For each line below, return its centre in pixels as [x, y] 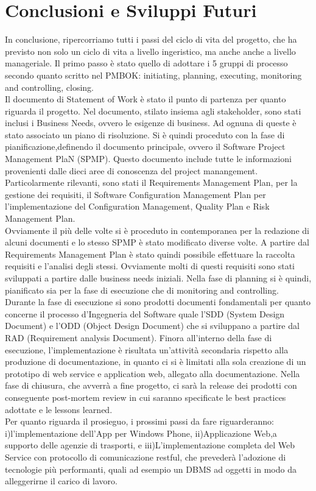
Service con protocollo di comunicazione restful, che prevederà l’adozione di [146, 457]
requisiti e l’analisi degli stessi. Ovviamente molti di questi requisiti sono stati [150, 266]
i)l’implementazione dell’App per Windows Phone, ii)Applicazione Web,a [141, 433]
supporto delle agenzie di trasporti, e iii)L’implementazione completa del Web [150, 445]
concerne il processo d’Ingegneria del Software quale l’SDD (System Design [145, 313]
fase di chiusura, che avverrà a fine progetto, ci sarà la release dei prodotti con [151, 385]
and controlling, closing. [49, 87]
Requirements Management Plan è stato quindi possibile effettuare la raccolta [150, 254]
